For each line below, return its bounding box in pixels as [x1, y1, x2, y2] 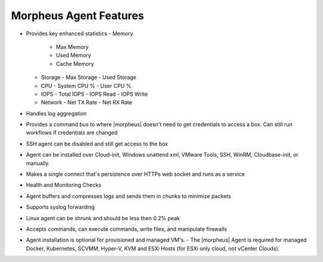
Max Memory [56, 43, 89, 50]
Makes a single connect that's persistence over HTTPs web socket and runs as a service [26, 170, 245, 178]
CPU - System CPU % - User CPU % [41, 82, 132, 89]
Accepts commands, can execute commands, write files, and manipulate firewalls [26, 225, 227, 233]
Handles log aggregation [26, 109, 87, 117]
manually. [26, 159, 50, 167]
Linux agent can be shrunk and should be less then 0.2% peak [26, 214, 181, 221]
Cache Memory [56, 60, 95, 67]
